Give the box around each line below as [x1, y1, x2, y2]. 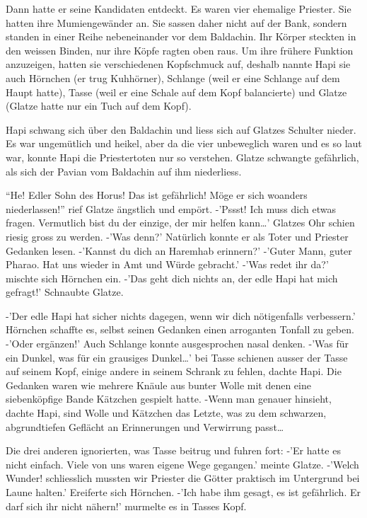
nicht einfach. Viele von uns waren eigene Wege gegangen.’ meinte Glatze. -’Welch [6, 456, 359, 471]
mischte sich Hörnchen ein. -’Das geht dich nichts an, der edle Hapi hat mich [6, 270, 338, 285]
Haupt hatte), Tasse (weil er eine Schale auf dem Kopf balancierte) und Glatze [6, 84, 347, 99]
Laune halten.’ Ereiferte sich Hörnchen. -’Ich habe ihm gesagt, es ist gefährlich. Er [6, 485, 361, 499]
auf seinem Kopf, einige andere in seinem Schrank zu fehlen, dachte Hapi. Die [6, 364, 342, 379]
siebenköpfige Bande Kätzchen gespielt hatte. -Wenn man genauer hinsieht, [6, 391, 332, 406]
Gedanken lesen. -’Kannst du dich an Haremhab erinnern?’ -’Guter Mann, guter [6, 243, 352, 258]
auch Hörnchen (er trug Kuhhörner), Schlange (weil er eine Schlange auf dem [6, 70, 340, 85]
